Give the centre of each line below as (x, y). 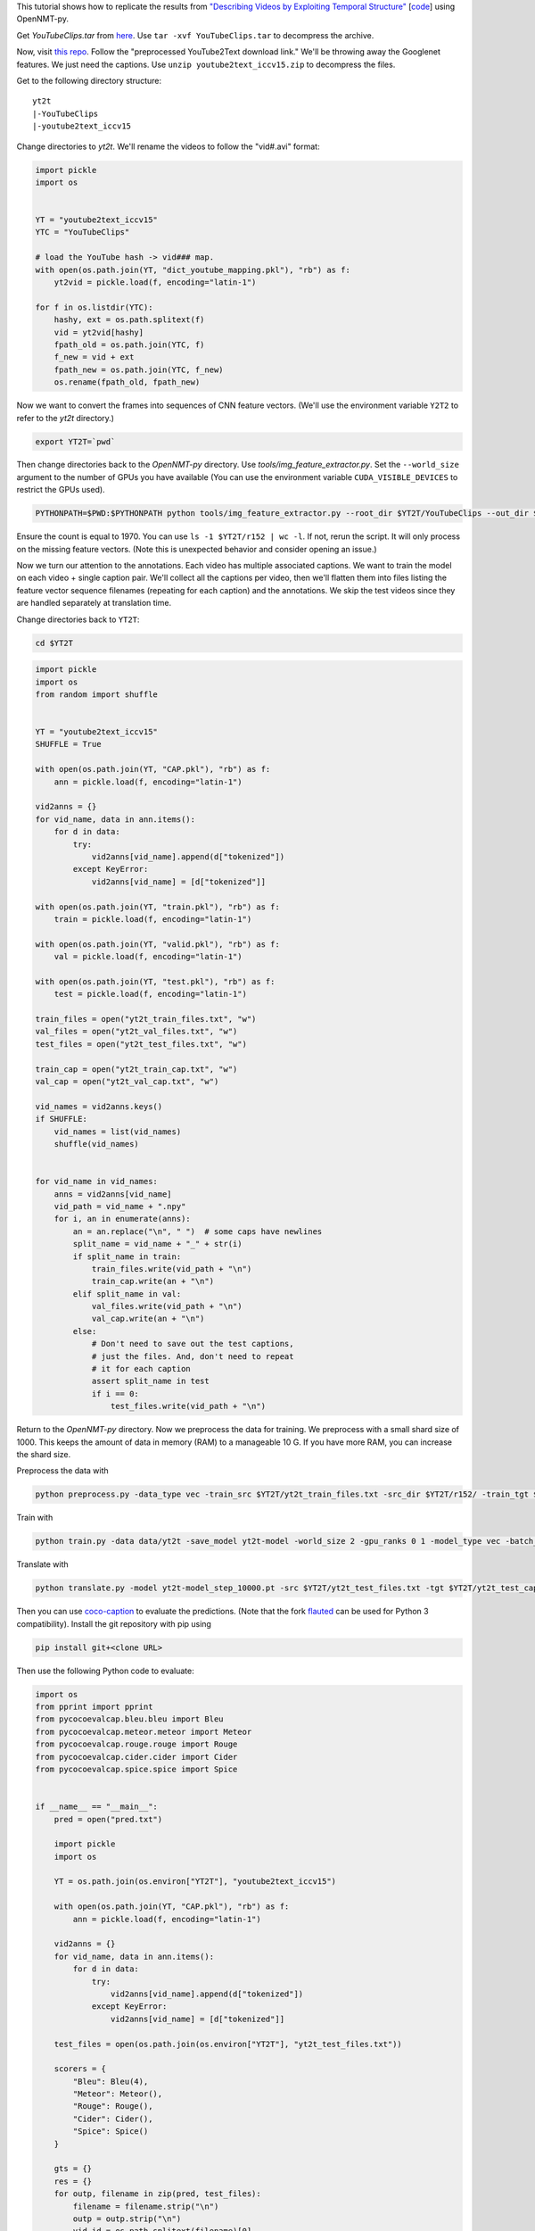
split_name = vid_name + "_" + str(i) (157, 1244)
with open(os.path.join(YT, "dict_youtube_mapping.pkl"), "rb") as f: (193, 270)
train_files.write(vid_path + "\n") (172, 1269)
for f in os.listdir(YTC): (94, 307)
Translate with (42, 1564)
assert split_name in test (150, 1381)
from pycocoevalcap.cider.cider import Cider (136, 1757)
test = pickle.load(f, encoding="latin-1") (150, 994)
